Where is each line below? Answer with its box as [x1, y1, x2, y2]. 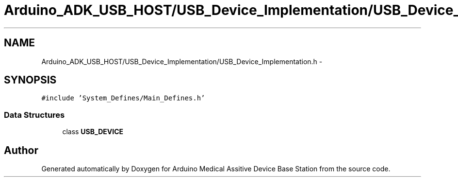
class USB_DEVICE [62, 127, 124, 136]
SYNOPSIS [4, 74, 57, 86]
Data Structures [4, 110, 65, 120]
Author [4, 144, 38, 156]
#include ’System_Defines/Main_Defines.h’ [41, 94, 205, 102]
